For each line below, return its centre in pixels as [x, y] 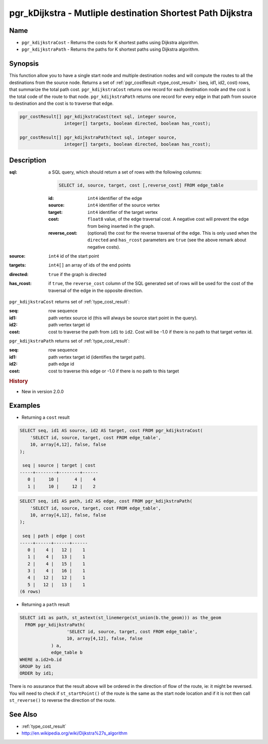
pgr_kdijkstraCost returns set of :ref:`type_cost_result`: [69, 302]
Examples [25, 406]
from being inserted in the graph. [121, 226]
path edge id [61, 364]
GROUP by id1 [35, 666]
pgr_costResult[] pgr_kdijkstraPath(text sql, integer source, [98, 138]
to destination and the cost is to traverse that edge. [61, 103]
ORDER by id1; [37, 673]
